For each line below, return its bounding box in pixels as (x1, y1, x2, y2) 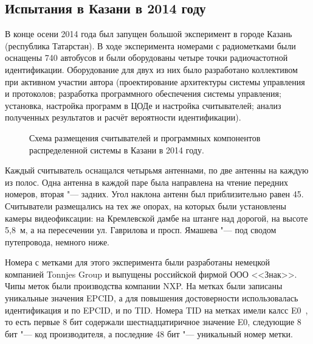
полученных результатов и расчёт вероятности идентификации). (5, 111, 241, 124)
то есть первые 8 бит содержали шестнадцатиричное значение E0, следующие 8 (5, 315, 301, 328)
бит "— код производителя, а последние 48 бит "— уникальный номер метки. (5, 327, 293, 340)
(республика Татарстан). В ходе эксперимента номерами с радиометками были (5, 39, 296, 52)
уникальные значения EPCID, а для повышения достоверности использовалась (5, 292, 298, 304)
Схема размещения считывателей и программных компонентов (29, 131, 261, 144)
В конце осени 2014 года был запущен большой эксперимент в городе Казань (5, 27, 292, 40)
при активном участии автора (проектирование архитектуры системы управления (5, 75, 305, 88)
